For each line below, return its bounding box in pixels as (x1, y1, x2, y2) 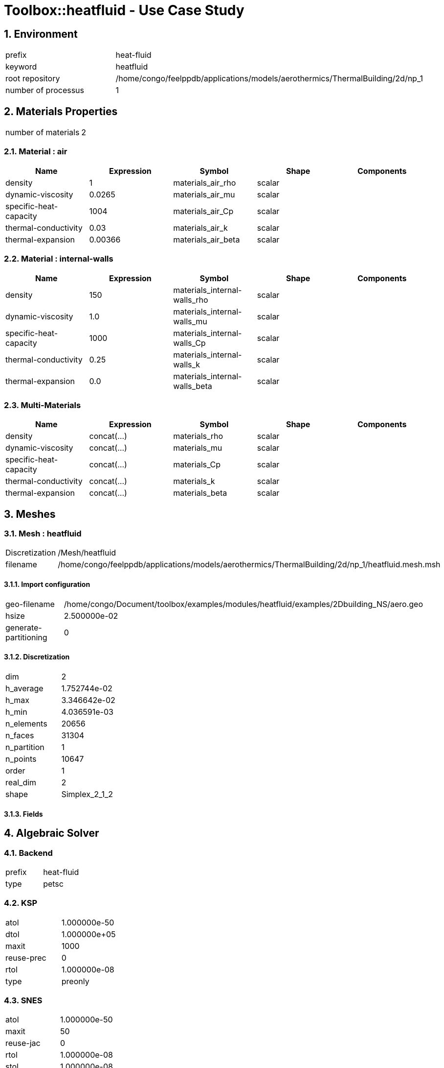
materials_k (173, 476, 215, 486)
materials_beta (173, 488, 227, 498)
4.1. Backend (4, 848, 53, 858)
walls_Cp (173, 338, 206, 348)
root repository (5, 73, 60, 84)
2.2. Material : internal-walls (4, 254, 113, 264)
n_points (5, 753, 37, 764)
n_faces (5, 730, 34, 740)
